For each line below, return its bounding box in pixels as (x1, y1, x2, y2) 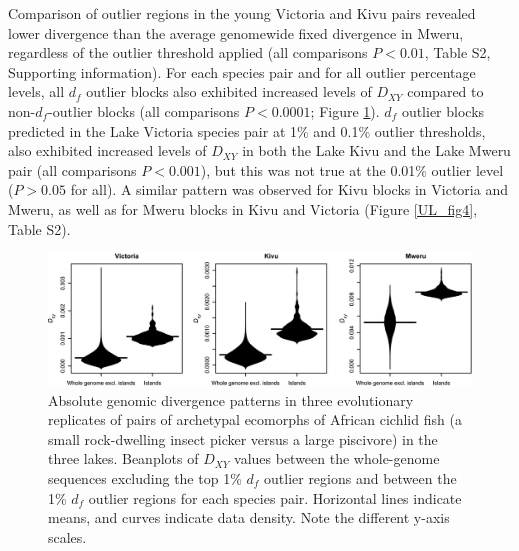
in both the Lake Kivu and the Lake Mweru (242, 140, 511, 161)
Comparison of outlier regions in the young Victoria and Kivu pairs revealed (8, 3, 476, 23)
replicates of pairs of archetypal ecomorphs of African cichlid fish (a (48, 409, 462, 430)
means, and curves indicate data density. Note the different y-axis (48, 507, 450, 528)
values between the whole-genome (234, 448, 440, 469)
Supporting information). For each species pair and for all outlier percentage (8, 61, 476, 82)
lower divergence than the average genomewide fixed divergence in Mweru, (8, 22, 464, 43)
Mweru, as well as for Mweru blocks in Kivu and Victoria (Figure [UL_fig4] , (8, 198, 478, 219)
